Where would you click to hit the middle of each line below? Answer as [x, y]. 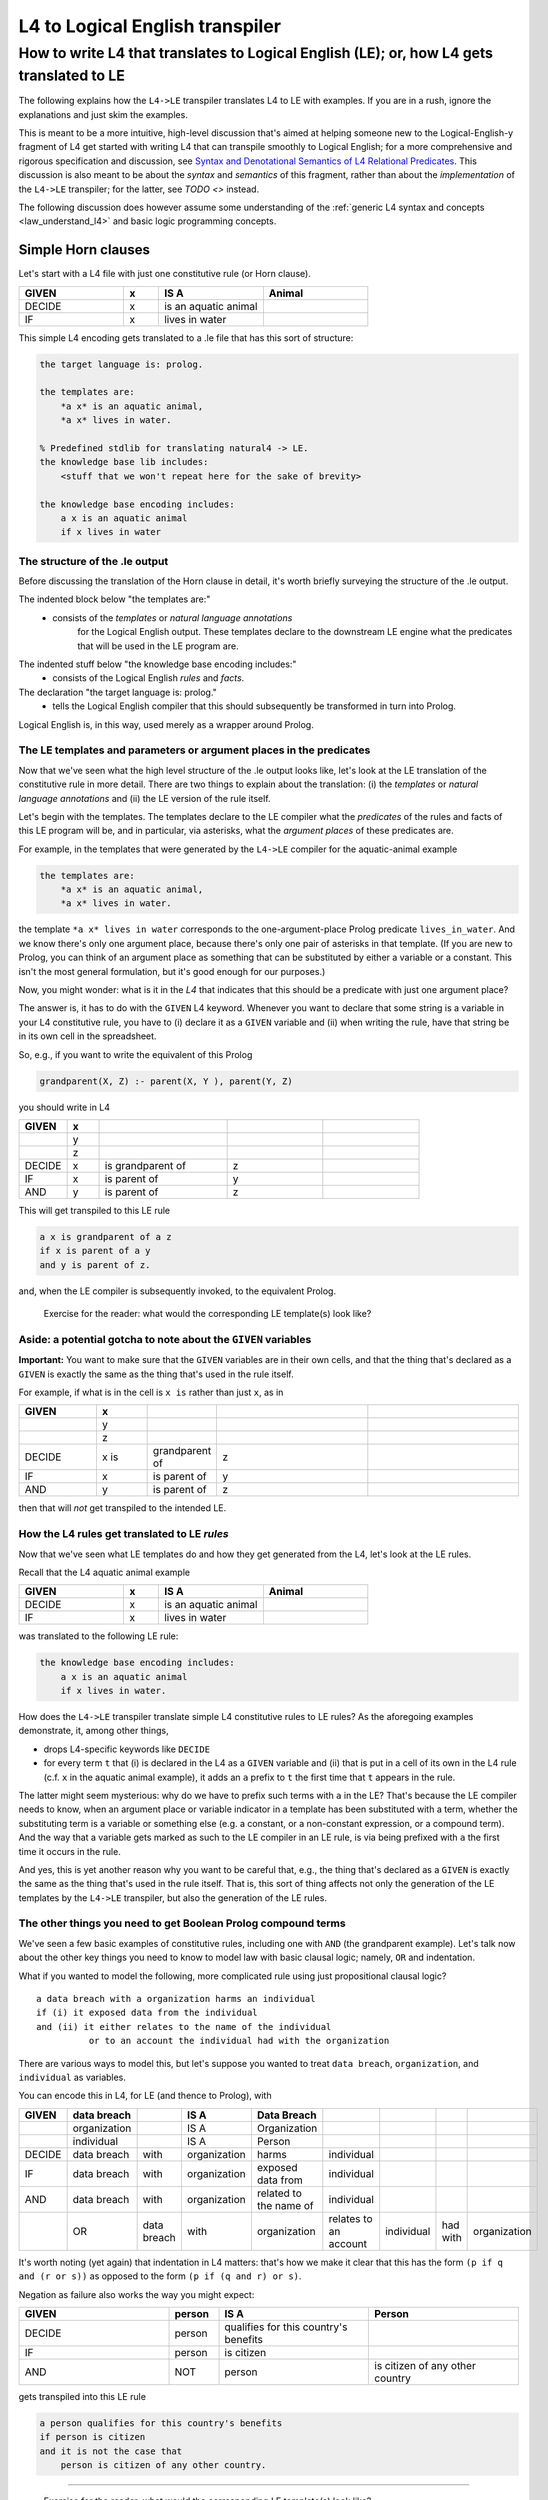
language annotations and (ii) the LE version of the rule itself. [144, 798]
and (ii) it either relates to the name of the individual [184, 2026]
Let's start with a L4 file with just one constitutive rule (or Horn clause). [165, 274]
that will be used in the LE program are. [158, 646]
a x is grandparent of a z [105, 1236]
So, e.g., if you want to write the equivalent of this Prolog [135, 1054]
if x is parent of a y [95, 1251]
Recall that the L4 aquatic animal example [104, 1572]
